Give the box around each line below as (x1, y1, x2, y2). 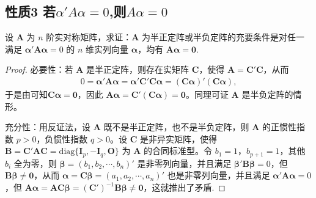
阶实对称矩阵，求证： (46, 31, 132, 43)
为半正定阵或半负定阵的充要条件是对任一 (142, 31, 305, 43)
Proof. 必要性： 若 (5, 63, 73, 76)
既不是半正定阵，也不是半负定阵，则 (103, 120, 249, 133)
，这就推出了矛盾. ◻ (143, 181, 226, 194)
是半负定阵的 (241, 88, 293, 101)
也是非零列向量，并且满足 (167, 169, 270, 182)
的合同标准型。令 (144, 144, 213, 157)
